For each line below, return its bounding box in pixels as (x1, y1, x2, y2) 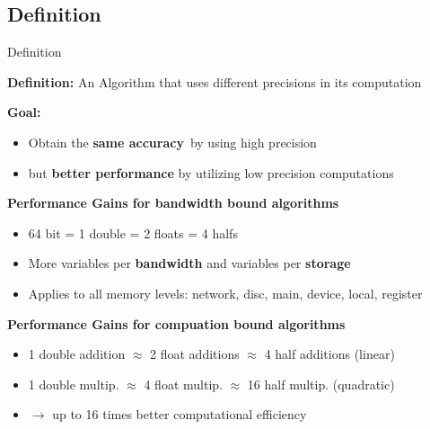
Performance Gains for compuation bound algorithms (7, 314, 346, 333)
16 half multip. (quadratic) (247, 374, 395, 393)
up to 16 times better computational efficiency (52, 405, 307, 424)
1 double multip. (28, 374, 119, 393)
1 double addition (28, 344, 126, 363)
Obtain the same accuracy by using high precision (28, 132, 317, 151)
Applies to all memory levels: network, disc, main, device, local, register (28, 283, 423, 302)
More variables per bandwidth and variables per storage (28, 254, 351, 273)
